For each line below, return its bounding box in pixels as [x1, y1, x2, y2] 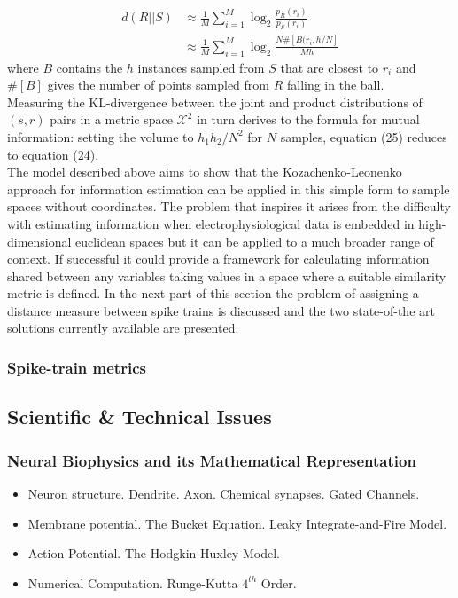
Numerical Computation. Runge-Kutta [27, 573, 238, 592]
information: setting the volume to [7, 127, 194, 146]
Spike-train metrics [7, 357, 146, 378]
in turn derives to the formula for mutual [197, 110, 420, 129]
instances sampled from [137, 58, 265, 76]
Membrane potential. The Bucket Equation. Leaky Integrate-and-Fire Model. [27, 514, 447, 532]
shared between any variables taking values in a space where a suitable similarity [7, 266, 446, 285]
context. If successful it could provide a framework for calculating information [7, 249, 430, 268]
